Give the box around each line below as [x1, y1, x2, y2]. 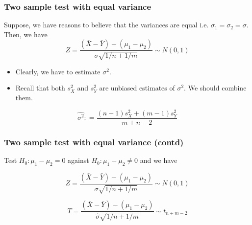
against [68, 155, 89, 165]
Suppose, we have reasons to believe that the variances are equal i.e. [4, 20, 209, 30]
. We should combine [184, 83, 247, 93]
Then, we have [4, 29, 48, 39]
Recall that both [15, 83, 65, 93]
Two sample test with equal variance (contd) [4, 135, 184, 148]
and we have [140, 155, 177, 165]
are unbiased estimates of [99, 83, 175, 93]
